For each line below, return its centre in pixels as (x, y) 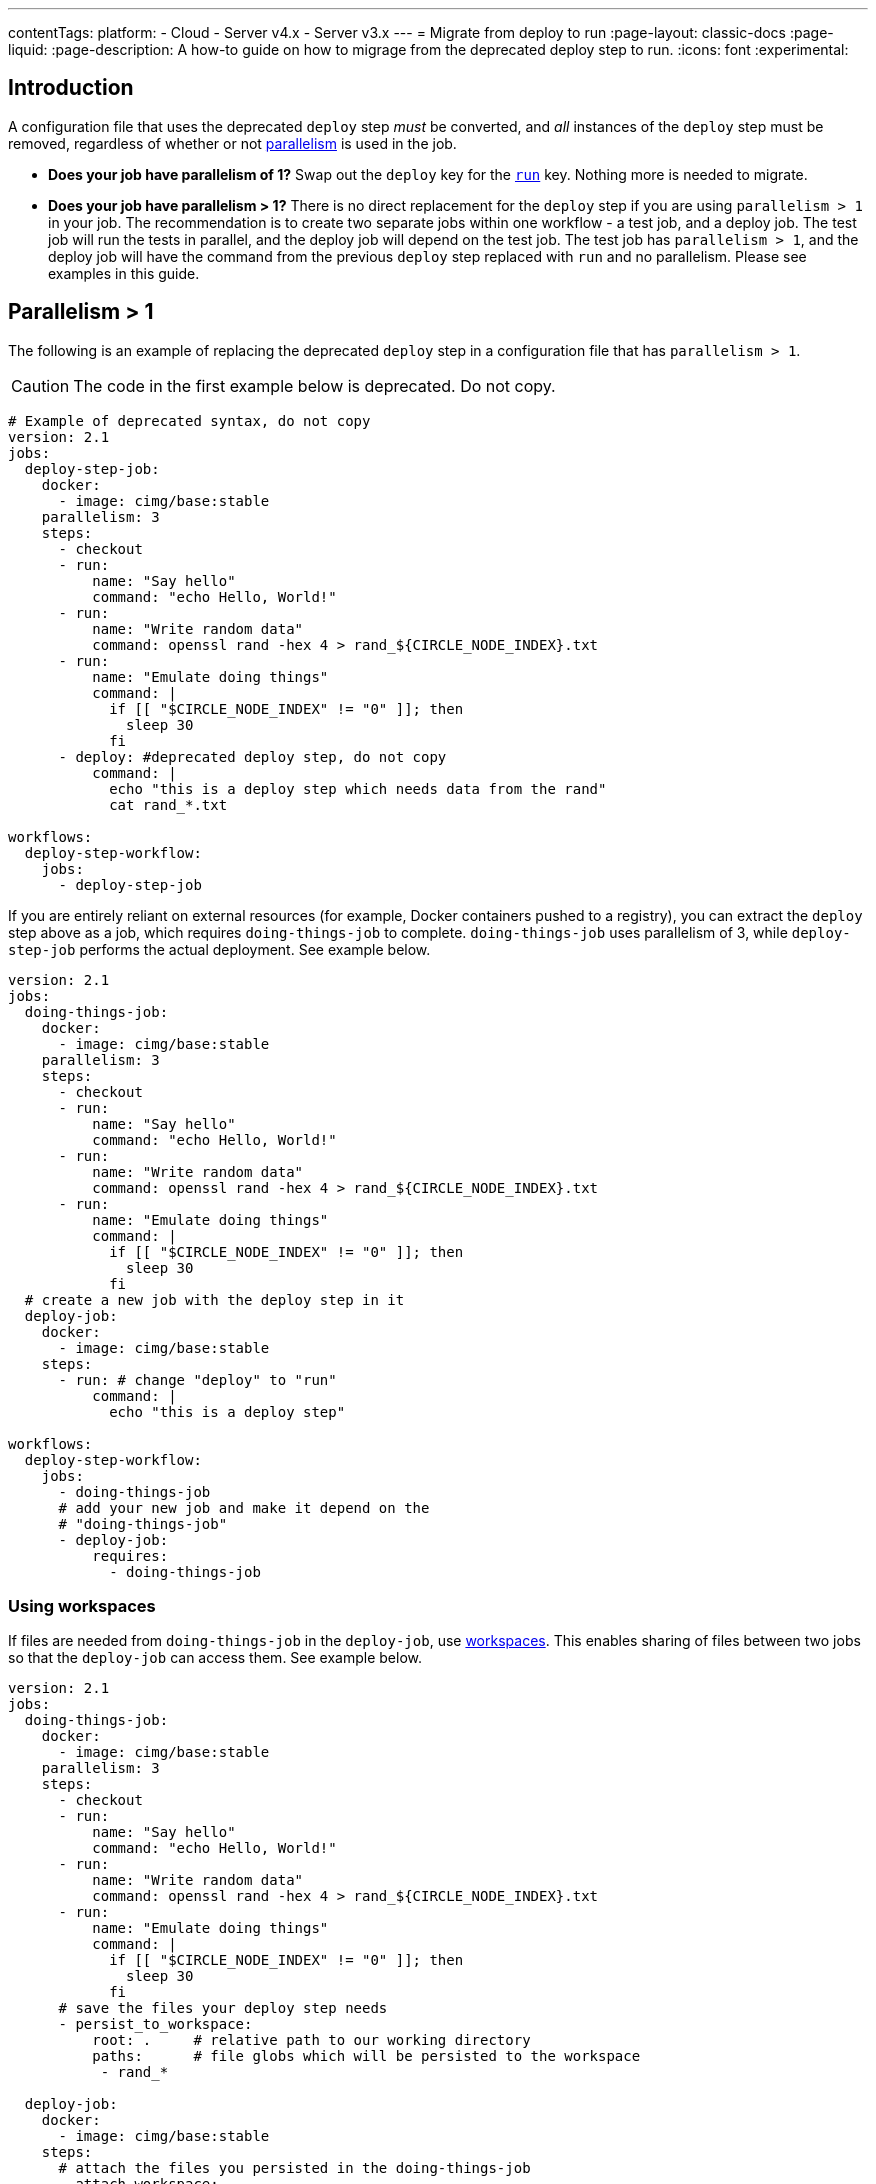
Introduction (71, 88)
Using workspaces (82, 1606)
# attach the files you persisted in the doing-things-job (294, 2168)
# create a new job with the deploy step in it (214, 1299)
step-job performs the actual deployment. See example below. (219, 949)
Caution (40, 385)
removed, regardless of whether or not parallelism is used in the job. (232, 143)
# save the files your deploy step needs (223, 2008)
